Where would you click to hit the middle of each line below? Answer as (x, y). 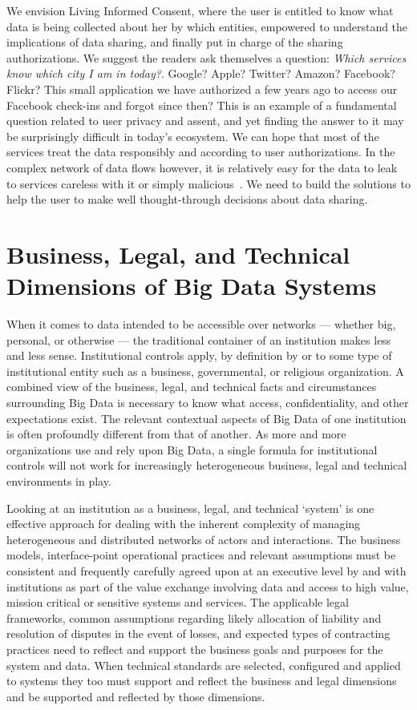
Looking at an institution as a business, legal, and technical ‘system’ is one (190, 508)
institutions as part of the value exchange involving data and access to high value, (208, 586)
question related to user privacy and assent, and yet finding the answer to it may (205, 121)
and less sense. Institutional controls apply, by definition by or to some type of (199, 355)
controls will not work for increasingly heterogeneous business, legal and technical (207, 465)
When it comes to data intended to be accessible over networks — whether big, (201, 324)
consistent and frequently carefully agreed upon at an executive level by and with (206, 570)
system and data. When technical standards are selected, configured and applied (204, 665)
